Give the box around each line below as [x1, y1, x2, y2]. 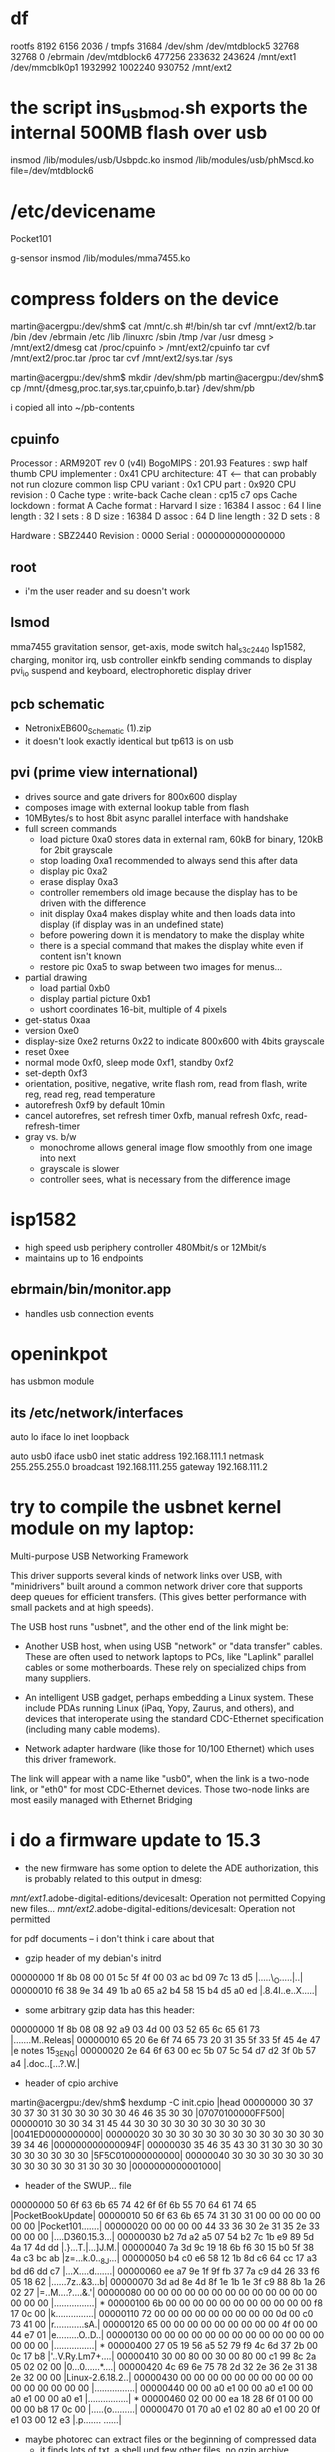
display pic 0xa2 [39, 865, 108, 877]
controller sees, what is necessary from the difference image [39, 1173, 291, 1185]
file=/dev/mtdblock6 [10, 165, 95, 177]
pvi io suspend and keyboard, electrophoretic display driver [10, 664, 252, 679]
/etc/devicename [10, 200, 157, 222]
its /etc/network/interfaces [10, 1404, 184, 1421]
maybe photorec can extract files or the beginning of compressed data [24, 2433, 317, 2445]
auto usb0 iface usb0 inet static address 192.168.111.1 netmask [10, 1450, 265, 1462]
